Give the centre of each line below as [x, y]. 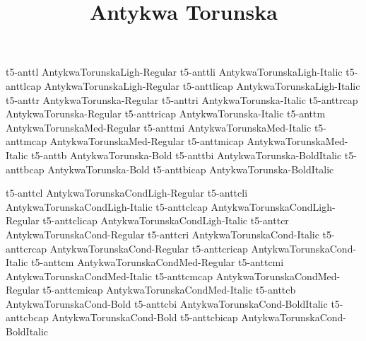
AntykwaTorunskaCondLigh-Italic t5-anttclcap [107, 206]
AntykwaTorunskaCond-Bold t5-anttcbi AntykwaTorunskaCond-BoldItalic [167, 303]
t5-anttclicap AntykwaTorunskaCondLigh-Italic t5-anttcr [166, 220]
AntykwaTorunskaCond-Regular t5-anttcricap [149, 248]
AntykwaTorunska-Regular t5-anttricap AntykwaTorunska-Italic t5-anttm [166, 114]
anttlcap [24, 85]
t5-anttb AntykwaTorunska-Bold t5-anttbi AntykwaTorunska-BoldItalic [187, 155]
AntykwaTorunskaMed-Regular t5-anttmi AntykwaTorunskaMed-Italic [159, 127]
